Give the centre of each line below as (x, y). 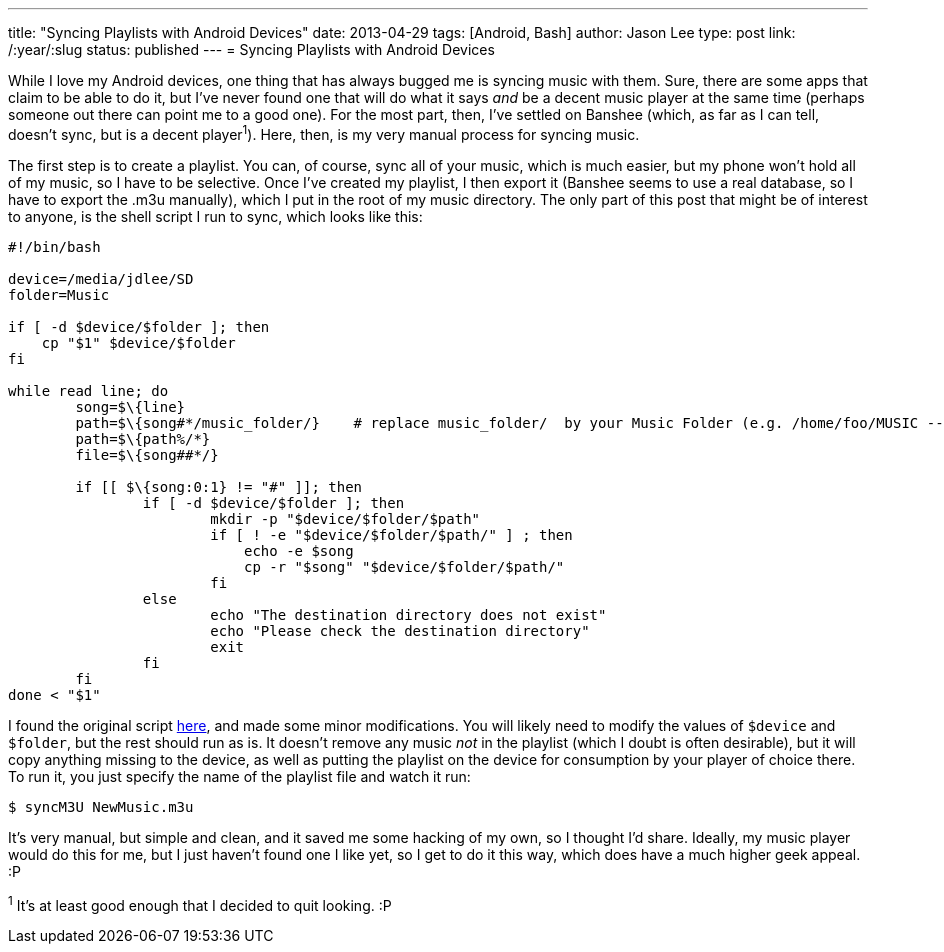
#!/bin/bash (54, 246)
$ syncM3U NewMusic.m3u (101, 806)
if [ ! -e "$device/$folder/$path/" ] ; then (391, 534)
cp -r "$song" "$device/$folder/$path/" (404, 566)
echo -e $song (299, 550)
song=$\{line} (130, 406)
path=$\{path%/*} (143, 438)
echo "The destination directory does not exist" (408, 614)
